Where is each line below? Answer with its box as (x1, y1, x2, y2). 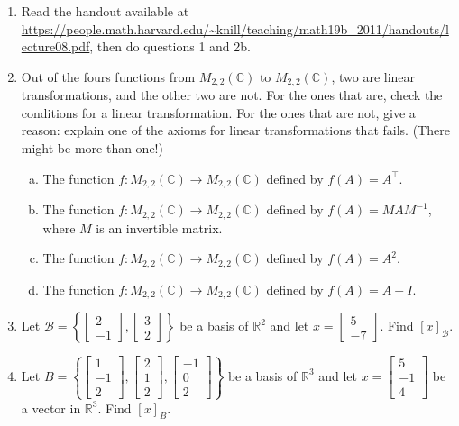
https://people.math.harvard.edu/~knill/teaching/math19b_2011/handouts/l (21, 19, 449, 38)
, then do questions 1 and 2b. (89, 37, 251, 56)
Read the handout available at (21, 2, 189, 20)
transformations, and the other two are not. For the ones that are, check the (21, 86, 443, 104)
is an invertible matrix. (96, 218, 223, 237)
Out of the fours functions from (21, 67, 196, 86)
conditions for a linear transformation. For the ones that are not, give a (21, 103, 416, 122)
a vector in (21, 398, 81, 417)
